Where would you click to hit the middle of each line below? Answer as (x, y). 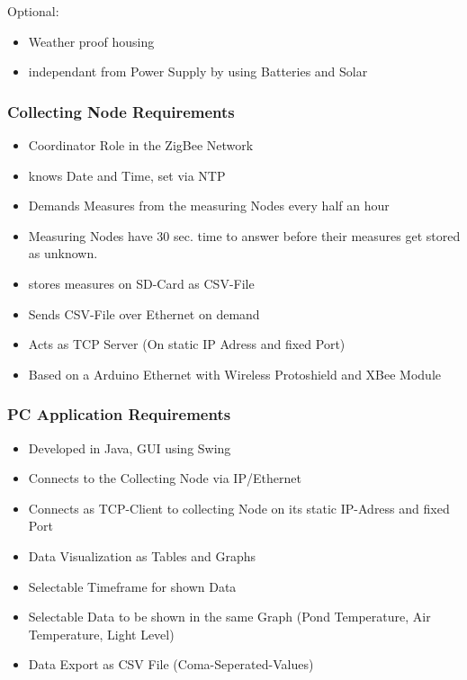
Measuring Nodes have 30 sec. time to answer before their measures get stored (244, 235)
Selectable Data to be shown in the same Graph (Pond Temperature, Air (229, 617)
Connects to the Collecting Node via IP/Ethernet (165, 478)
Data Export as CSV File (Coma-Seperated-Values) (171, 664)
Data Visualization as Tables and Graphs (142, 555)
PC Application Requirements (119, 414)
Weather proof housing (91, 41)
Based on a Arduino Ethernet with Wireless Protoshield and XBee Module (235, 374)
